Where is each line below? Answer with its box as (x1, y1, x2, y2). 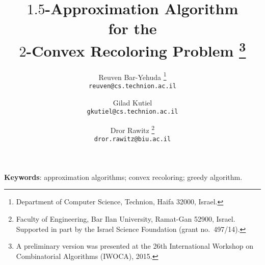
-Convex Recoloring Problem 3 (26, 38, 246, 61)
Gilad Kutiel (113, 97, 152, 108)
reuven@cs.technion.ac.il (89, 83, 176, 90)
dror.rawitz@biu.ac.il (94, 136, 171, 143)
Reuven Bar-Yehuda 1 (98, 70, 167, 82)
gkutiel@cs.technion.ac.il (87, 108, 178, 116)
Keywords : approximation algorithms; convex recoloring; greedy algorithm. (4, 171, 243, 182)
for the (108, 18, 157, 39)
